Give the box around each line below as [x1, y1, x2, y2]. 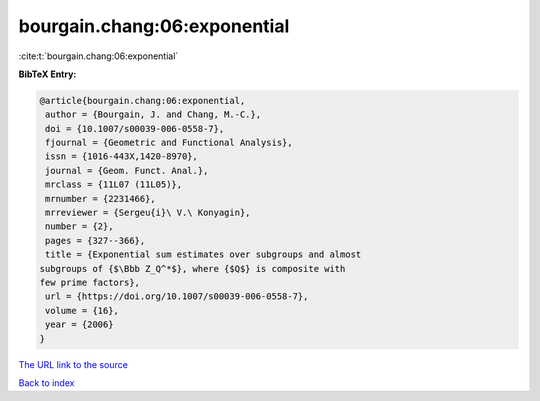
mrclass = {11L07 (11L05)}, [45, 179, 183, 190]
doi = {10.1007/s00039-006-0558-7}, [45, 123, 225, 134]
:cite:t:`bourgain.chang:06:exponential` [18, 50, 179, 62]
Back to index [18, 376, 75, 389]
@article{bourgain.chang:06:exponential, [39, 95, 246, 106]
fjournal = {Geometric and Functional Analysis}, [45, 137, 294, 149]
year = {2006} [45, 319, 114, 330]
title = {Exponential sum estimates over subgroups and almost [45, 249, 362, 260]
